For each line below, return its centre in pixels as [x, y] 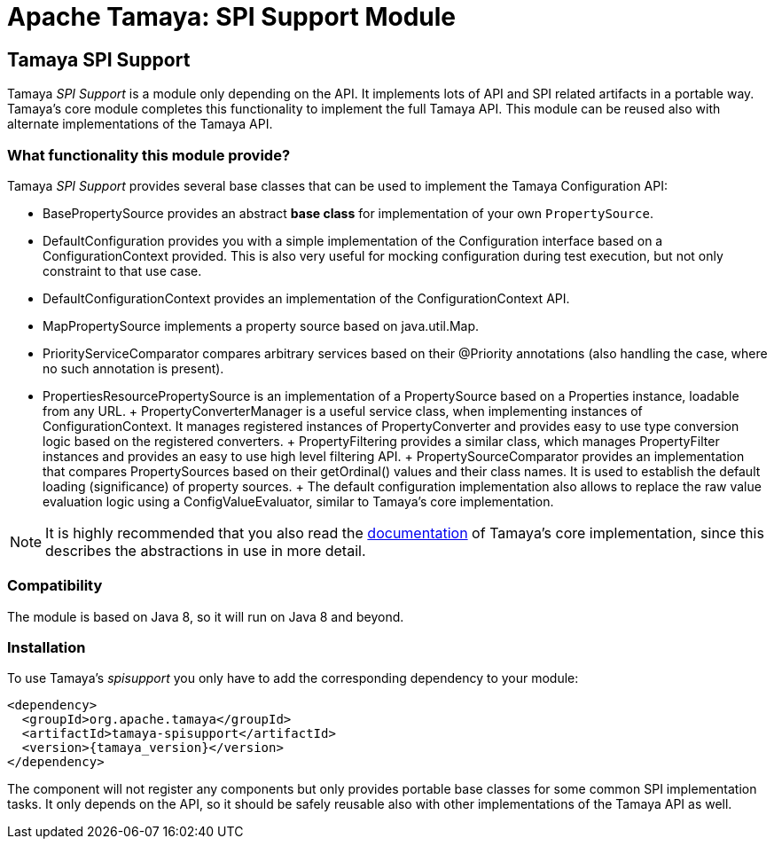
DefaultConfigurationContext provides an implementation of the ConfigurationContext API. [306, 298]
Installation [47, 648]
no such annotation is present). [133, 368]
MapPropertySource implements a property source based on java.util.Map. [261, 325]
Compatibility [55, 586]
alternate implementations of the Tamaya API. [140, 124]
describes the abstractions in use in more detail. [206, 550]
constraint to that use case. [122, 270]
